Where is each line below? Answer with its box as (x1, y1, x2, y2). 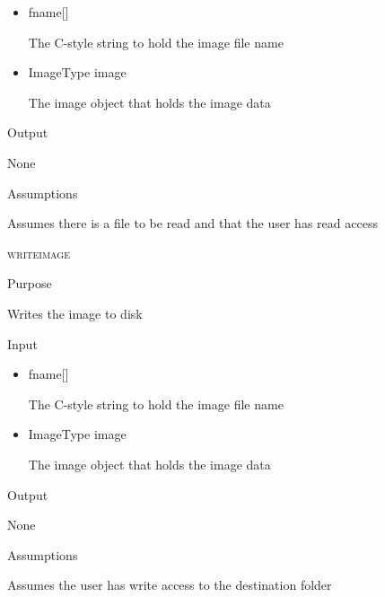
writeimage (7, 243, 70, 262)
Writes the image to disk (7, 303, 143, 322)
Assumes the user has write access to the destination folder (7, 575, 332, 594)
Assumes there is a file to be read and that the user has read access (7, 214, 378, 233)
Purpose (7, 274, 52, 293)
